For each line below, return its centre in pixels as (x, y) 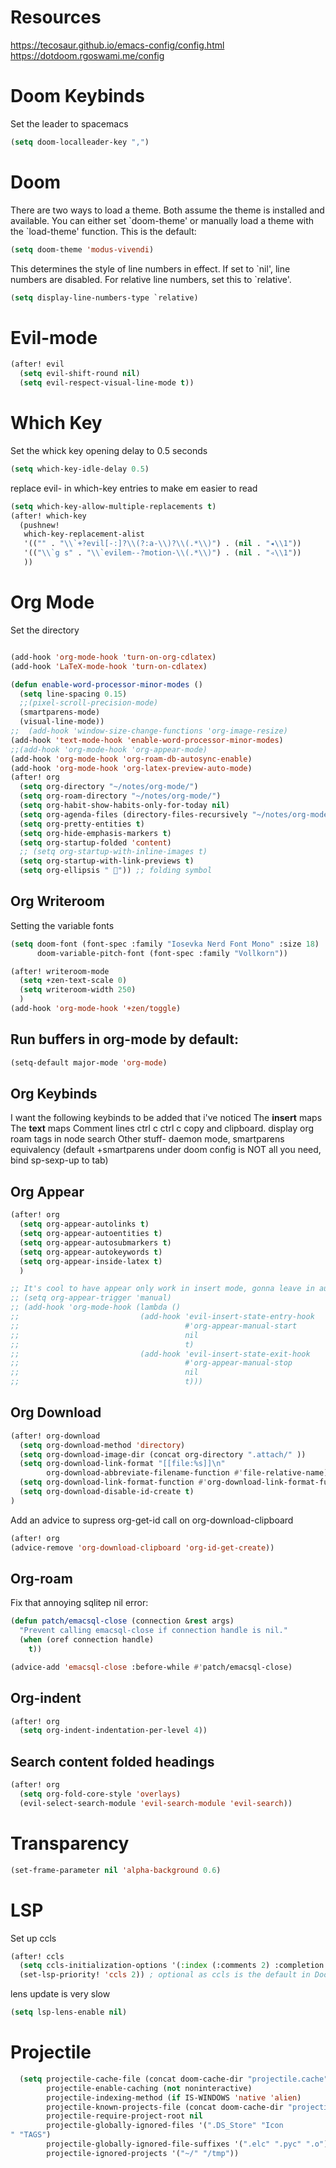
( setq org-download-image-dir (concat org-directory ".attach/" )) (163, 1454)
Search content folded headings (112, 1761)
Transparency (70, 1843)
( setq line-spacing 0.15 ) (73, 694)
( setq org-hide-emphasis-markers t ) (95, 833)
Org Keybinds (54, 1094)
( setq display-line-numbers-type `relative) (104, 297)
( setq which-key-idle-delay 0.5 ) (80, 469)
